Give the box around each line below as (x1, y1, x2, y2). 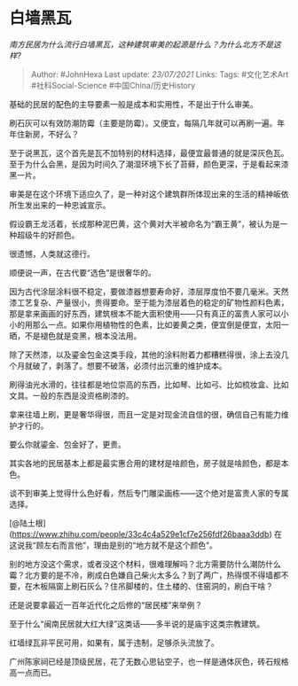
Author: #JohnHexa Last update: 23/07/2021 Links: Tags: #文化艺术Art (30, 68, 289, 80)
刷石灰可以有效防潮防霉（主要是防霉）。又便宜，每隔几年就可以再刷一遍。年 (9, 117, 286, 129)
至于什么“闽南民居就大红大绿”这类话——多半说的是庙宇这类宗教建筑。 (9, 618, 265, 629)
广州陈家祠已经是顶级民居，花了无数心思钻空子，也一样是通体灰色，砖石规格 (9, 656, 289, 667)
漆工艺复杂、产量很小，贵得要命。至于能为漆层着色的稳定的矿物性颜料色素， (9, 297, 289, 308)
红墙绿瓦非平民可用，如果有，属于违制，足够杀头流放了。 (9, 637, 219, 648)
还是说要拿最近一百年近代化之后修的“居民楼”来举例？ (9, 599, 203, 610)
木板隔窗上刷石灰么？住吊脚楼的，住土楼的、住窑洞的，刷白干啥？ (32, 581, 273, 591)
